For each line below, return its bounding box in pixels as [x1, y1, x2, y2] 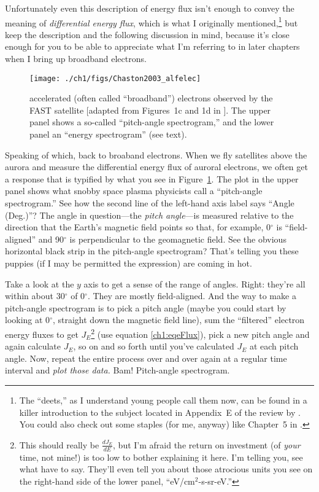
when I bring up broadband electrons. [5, 52, 147, 65]
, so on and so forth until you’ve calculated [73, 340, 234, 353]
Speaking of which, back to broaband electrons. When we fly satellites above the [5, 148, 307, 161]
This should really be [19, 438, 99, 451]
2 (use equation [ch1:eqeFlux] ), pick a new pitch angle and [91, 326, 310, 340]
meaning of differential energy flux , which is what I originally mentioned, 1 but [5, 14, 298, 29]
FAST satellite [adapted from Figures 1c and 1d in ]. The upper [29, 103, 271, 116]
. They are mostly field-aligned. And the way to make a [87, 289, 296, 302]
